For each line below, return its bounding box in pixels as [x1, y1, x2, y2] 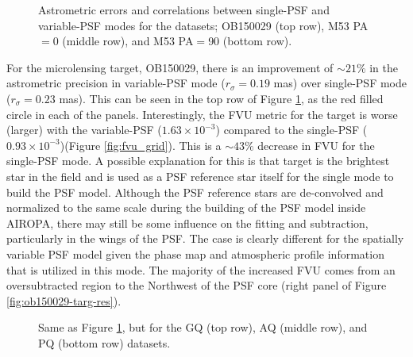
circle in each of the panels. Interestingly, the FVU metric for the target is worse [6, 106, 398, 122]
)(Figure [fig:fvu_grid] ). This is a [60, 136, 222, 153]
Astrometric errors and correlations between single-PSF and [38, 2, 330, 17]
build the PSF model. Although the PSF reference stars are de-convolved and [6, 183, 384, 200]
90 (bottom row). [208, 33, 292, 49]
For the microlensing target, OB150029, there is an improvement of [6, 59, 334, 75]
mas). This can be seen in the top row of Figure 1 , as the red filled [59, 90, 384, 106]
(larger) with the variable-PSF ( [6, 121, 162, 138]
